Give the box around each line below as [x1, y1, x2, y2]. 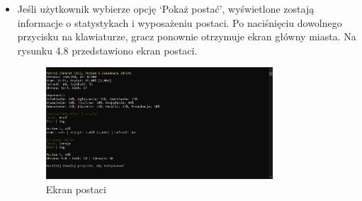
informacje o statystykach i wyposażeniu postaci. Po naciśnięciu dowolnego [17, 15, 342, 30]
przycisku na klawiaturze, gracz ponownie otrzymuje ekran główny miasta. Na [17, 29, 356, 44]
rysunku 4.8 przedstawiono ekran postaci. [17, 42, 198, 57]
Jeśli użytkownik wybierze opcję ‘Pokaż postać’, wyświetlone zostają [17, 1, 315, 16]
